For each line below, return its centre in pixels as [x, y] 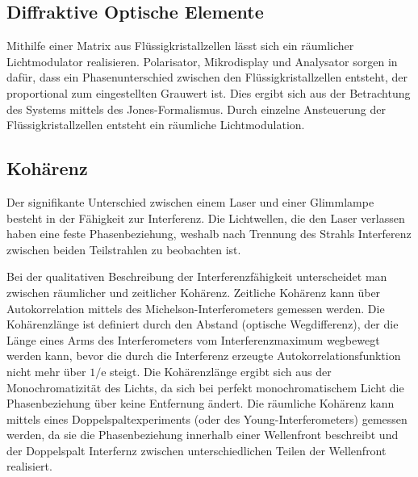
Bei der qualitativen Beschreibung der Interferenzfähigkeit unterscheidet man [197, 276]
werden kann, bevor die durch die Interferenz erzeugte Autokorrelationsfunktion [204, 356]
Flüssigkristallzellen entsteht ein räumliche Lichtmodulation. [156, 125]
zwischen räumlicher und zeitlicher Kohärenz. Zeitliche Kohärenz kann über [194, 292]
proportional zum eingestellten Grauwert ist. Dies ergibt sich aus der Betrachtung [209, 92]
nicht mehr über [46, 371]
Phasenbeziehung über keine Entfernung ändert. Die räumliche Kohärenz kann [201, 403]
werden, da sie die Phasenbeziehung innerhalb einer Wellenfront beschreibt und [203, 435]
